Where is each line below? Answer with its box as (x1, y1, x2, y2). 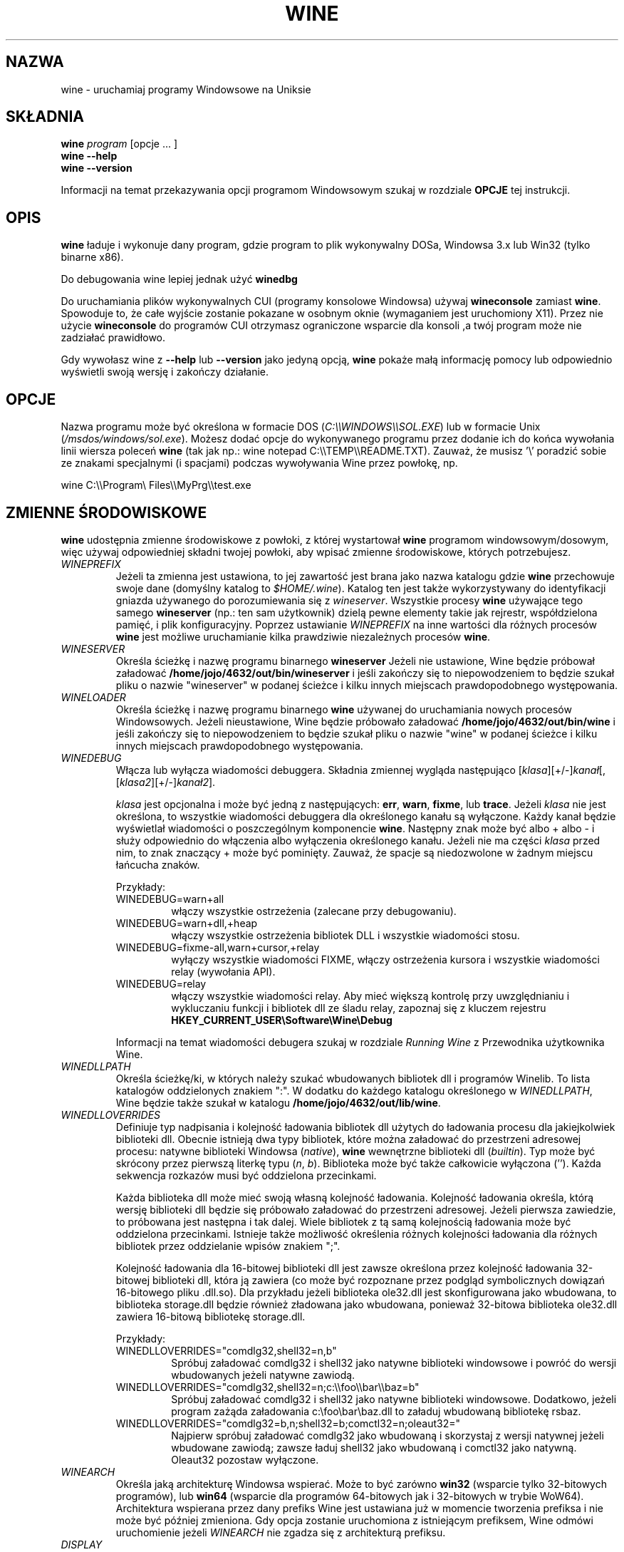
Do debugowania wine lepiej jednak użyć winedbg (61, 273, 298, 286)
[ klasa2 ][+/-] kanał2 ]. (115, 775, 216, 788)
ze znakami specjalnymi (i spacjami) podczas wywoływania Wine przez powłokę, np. (61, 457, 458, 470)
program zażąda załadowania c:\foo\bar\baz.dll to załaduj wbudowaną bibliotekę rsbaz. (171, 1404, 581, 1417)
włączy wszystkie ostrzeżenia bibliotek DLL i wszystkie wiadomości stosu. (171, 928, 520, 941)
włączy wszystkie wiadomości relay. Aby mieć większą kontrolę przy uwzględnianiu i (171, 989, 570, 1002)
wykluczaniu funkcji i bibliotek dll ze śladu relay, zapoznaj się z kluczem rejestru (171, 1001, 546, 1014)
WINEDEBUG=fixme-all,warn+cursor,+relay (115, 941, 320, 953)
